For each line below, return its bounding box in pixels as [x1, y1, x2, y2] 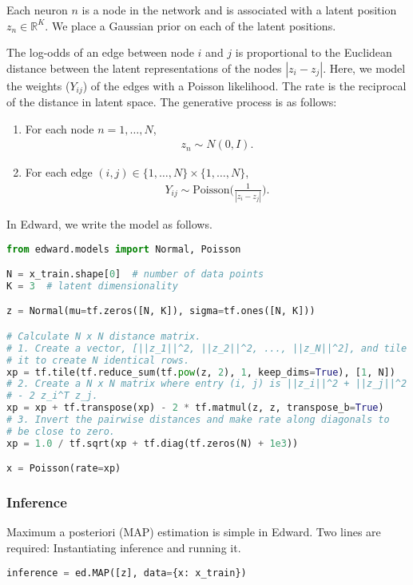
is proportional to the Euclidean [235, 44, 392, 61]
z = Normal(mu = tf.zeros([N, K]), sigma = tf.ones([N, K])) [6, 305, 316, 317]
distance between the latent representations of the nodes [6, 59, 282, 76]
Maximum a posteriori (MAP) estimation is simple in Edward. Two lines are [6, 523, 381, 540]
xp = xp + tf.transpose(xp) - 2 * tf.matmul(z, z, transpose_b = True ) [6, 402, 384, 414]
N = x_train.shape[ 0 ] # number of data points [6, 269, 264, 281]
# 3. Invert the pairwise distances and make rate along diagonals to [6, 414, 390, 426]
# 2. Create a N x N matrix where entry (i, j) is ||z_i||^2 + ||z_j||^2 [6, 378, 407, 390]
